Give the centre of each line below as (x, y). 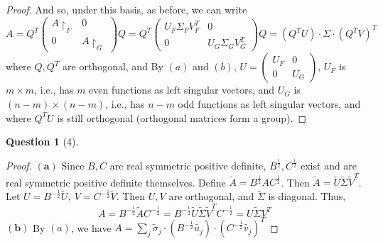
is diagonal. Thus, (307, 196)
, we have (91, 227)
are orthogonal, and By (113, 66)
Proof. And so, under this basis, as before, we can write (126, 9)
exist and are (329, 166)
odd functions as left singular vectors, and (269, 103)
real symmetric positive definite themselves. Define (116, 182)
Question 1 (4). (42, 142)
